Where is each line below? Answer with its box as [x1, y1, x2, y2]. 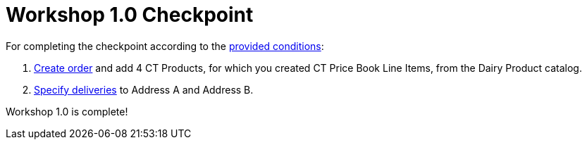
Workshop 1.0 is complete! [6, 105, 128, 118]
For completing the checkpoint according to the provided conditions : [6, 39, 324, 52]
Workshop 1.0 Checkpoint [6, 3, 254, 27]
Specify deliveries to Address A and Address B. [34, 83, 254, 96]
